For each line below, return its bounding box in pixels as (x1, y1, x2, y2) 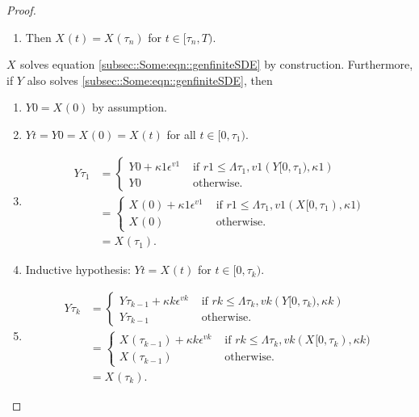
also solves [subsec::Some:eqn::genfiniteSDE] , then (27, 71, 273, 88)
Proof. (6, 2, 36, 18)
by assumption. (92, 99, 167, 116)
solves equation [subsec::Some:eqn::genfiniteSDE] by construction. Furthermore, (20, 56, 413, 73)
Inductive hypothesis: (25, 261, 131, 278)
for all (166, 125, 196, 142)
